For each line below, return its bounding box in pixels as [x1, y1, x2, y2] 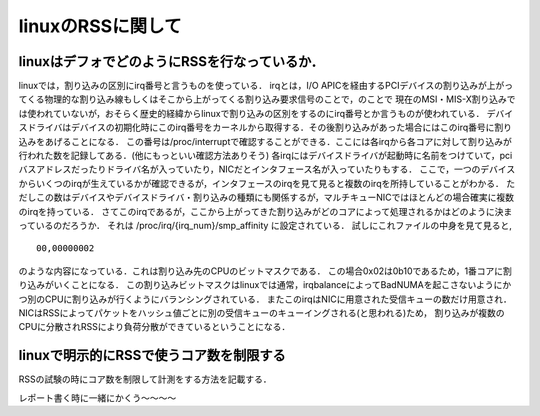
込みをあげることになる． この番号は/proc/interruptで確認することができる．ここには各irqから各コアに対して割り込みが [18, 135, 512, 147]
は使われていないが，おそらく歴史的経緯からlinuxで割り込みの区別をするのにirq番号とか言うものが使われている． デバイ [18, 107, 514, 119]
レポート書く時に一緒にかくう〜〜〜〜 [18, 391, 177, 404]
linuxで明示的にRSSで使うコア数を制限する [18, 347, 287, 364]
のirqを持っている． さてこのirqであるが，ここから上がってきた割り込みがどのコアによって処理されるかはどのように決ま [18, 205, 513, 217]
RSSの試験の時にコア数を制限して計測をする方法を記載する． [18, 373, 272, 385]
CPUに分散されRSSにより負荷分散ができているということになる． [18, 321, 291, 333]
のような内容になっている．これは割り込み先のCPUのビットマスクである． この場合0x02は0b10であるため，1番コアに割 [18, 265, 512, 277]
